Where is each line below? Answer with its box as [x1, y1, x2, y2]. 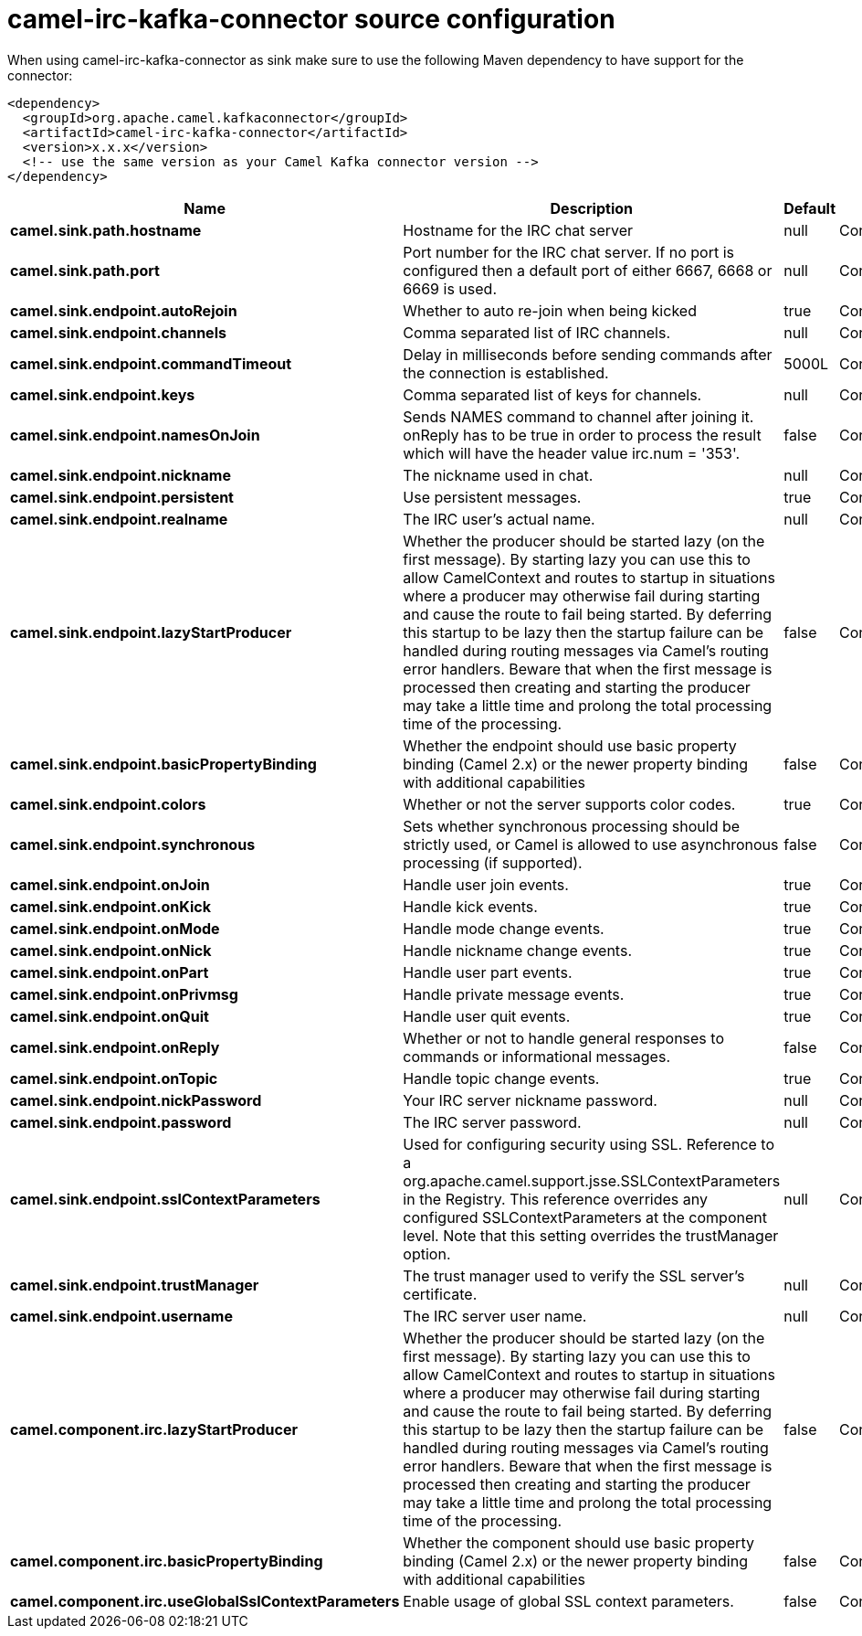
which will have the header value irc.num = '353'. [403, 443, 741, 462]
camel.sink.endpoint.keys [10, 385, 195, 404]
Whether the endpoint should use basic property [403, 736, 737, 755]
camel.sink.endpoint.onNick [10, 940, 212, 960]
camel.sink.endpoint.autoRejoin [10, 301, 237, 320]
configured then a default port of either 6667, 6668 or [403, 260, 773, 280]
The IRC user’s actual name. [403, 509, 595, 528]
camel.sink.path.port [10, 260, 160, 280]
